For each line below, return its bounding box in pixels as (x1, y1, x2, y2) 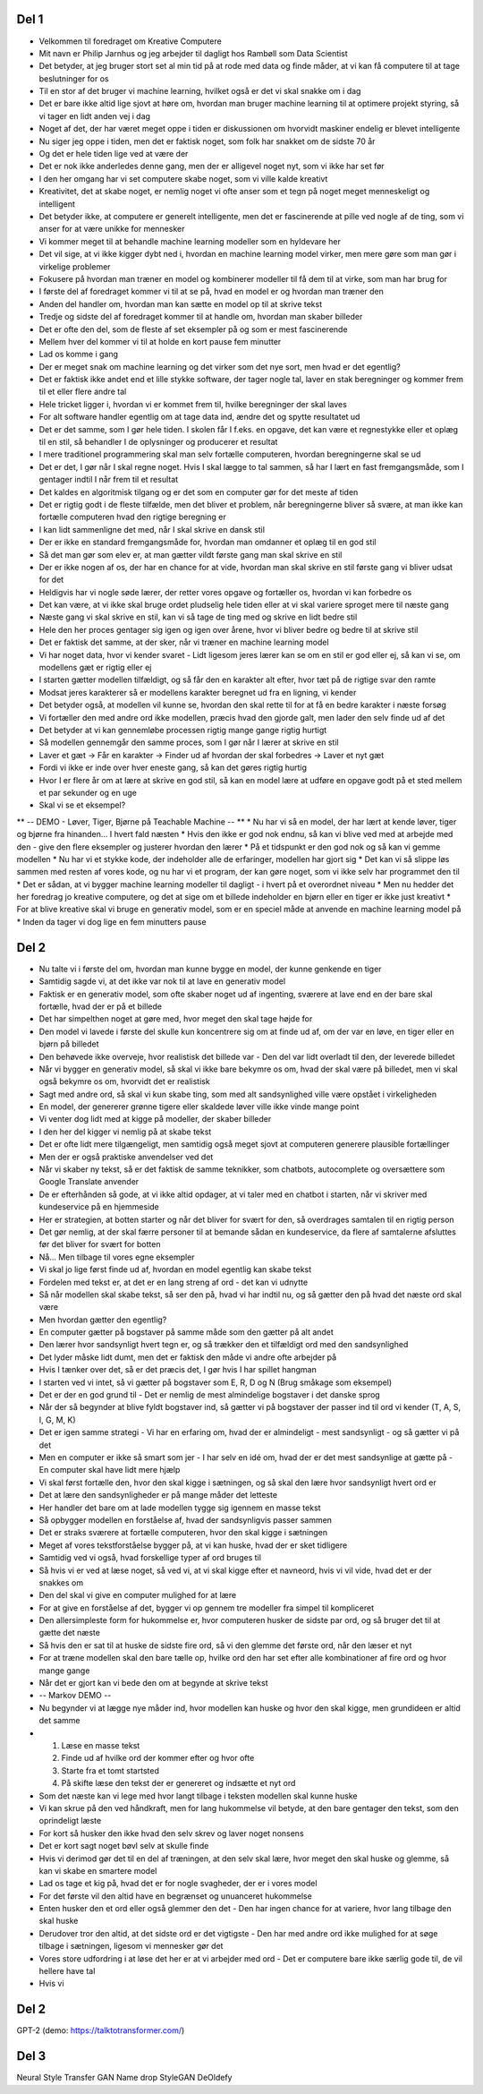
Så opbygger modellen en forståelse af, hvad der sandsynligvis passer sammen (38, 1514, 333, 1526)
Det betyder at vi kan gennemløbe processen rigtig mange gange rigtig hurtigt (38, 725, 327, 735)
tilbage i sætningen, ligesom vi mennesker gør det (38, 1941, 224, 1952)
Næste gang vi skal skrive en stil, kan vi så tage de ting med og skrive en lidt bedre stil (38, 611, 358, 622)
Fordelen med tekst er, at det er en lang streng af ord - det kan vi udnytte (38, 1277, 309, 1287)
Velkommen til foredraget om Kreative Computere (38, 36, 223, 47)
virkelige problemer (38, 261, 111, 272)
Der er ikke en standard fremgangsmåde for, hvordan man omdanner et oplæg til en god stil (38, 537, 377, 548)
